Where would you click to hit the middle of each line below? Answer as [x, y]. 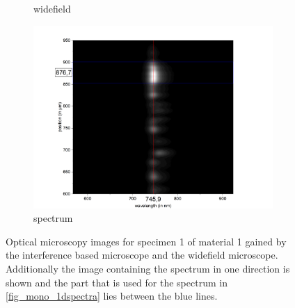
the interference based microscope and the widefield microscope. [142, 255]
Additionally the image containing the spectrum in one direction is [148, 268]
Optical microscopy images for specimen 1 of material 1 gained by [146, 241]
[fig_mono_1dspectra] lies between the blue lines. [112, 296]
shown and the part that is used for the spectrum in [117, 282]
